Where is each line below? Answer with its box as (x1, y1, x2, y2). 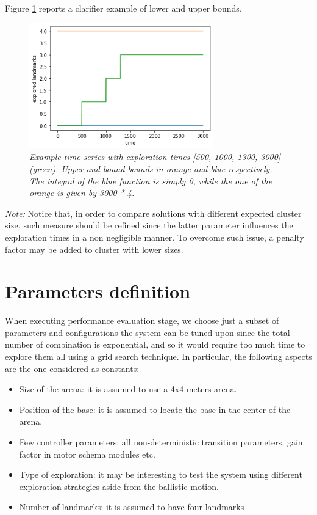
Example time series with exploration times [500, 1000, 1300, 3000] (29, 150, 281, 163)
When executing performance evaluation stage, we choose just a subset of (5, 314, 279, 327)
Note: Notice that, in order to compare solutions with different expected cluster (5, 206, 302, 219)
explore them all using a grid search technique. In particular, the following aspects (5, 350, 312, 363)
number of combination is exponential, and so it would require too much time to (5, 338, 305, 351)
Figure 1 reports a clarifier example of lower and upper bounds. (5, 2, 242, 14)
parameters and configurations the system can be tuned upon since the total (5, 326, 290, 338)
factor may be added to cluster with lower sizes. (5, 243, 183, 255)
